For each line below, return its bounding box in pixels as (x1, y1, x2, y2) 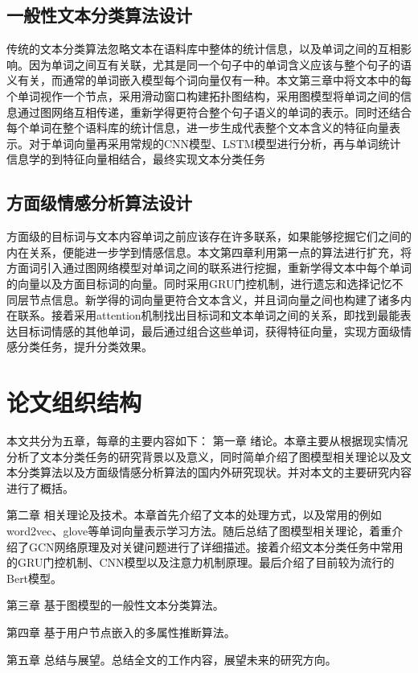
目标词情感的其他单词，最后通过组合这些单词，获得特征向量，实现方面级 (17, 322, 400, 339)
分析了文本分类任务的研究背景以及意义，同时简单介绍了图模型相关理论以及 (6, 448, 400, 464)
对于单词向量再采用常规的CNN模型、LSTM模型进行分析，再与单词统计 (28, 134, 401, 151)
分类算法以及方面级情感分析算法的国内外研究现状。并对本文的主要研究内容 (17, 464, 412, 481)
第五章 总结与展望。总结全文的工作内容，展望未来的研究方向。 (6, 650, 337, 667)
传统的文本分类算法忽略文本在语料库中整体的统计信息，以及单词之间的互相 (6, 40, 400, 57)
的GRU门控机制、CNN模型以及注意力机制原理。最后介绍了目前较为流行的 (6, 554, 395, 571)
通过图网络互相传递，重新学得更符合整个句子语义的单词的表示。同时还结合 (17, 103, 412, 120)
